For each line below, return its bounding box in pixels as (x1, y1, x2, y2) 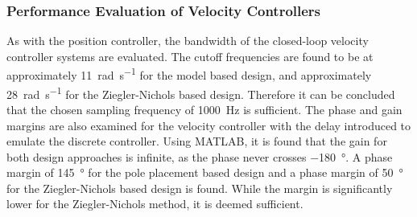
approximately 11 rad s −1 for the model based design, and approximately (6, 64, 372, 84)
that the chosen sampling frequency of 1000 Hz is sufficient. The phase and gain (6, 100, 403, 117)
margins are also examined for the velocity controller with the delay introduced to (6, 117, 411, 133)
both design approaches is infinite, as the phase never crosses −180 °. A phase (6, 148, 393, 165)
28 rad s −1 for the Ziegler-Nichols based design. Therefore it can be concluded (6, 83, 395, 102)
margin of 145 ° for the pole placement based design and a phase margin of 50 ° (6, 164, 403, 181)
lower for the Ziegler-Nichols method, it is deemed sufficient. (6, 195, 303, 212)
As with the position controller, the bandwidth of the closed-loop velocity (6, 32, 369, 49)
